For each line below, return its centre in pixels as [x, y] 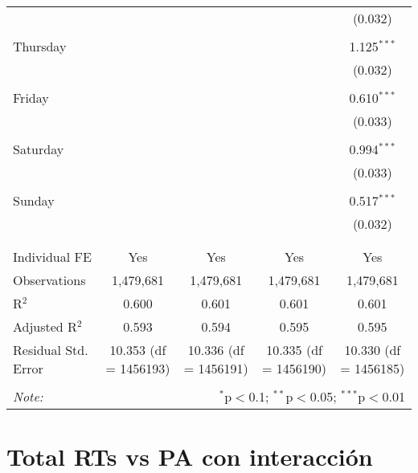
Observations [49, 280]
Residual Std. [51, 350]
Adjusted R [45, 326]
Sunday [34, 200]
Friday [31, 98]
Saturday [39, 149]
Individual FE [52, 257]
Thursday [40, 46]
